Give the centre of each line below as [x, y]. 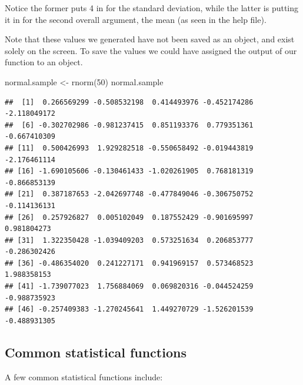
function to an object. [44, 62]
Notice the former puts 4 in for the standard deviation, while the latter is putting [152, 8]
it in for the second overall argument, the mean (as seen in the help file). [136, 19]
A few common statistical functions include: [84, 376]
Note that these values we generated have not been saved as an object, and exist [150, 39]
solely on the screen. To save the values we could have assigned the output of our [151, 50]
